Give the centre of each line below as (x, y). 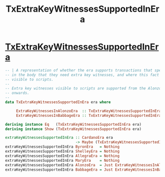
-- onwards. (17, 93)
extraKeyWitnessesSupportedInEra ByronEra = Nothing (62, 147)
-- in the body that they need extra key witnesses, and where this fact (82, 75)
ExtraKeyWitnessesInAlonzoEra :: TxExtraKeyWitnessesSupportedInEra (89, 111)
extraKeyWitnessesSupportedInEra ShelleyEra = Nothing (62, 152)
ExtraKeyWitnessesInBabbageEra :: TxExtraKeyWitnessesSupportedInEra (89, 115)
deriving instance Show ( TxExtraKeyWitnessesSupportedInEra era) (73, 129)
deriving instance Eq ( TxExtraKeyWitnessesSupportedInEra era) (73, 124)
